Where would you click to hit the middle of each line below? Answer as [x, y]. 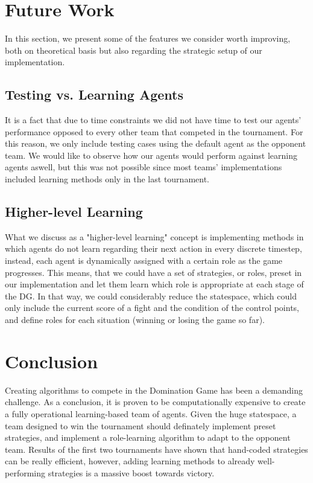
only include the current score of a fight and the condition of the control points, [152, 308]
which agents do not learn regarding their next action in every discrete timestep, [153, 248]
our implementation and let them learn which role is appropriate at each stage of [154, 284]
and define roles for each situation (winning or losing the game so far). [135, 320]
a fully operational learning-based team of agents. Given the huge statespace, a [151, 413]
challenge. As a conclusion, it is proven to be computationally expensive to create [155, 402]
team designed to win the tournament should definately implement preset [141, 425]
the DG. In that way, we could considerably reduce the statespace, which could [151, 296]
